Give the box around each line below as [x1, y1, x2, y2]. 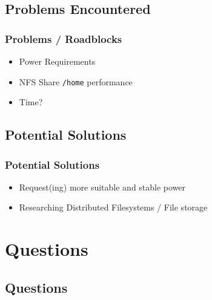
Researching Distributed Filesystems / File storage [19, 201, 208, 214]
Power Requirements [19, 55, 96, 67]
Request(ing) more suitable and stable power [19, 180, 186, 193]
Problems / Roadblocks [5, 31, 122, 46]
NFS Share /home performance [19, 75, 133, 88]
